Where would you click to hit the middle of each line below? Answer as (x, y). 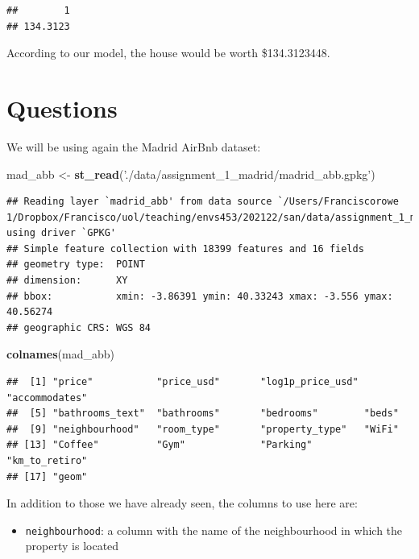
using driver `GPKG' (62, 233)
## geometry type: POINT (76, 265)
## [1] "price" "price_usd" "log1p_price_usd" (183, 382)
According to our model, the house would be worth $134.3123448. (168, 53)
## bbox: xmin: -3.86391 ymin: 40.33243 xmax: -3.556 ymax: (200, 296)
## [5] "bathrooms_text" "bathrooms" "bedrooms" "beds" (203, 414)
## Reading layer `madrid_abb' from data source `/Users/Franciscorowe (203, 202)
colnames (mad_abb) (60, 354)
